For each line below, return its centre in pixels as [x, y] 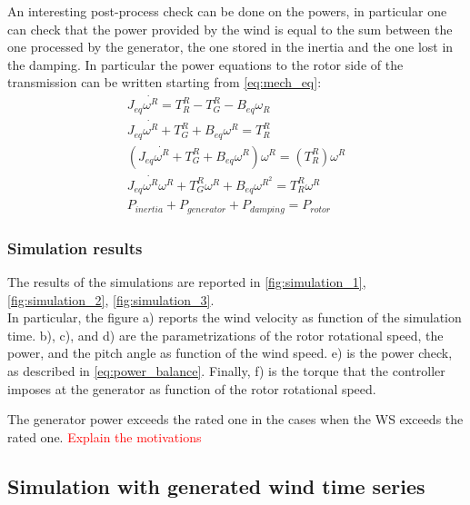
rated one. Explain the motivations [105, 436]
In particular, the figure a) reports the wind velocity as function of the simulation [235, 317]
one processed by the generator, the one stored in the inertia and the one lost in [230, 47]
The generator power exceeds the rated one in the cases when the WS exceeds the [235, 419]
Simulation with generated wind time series [216, 485]
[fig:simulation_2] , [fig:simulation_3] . [111, 299]
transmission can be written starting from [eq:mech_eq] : [165, 82]
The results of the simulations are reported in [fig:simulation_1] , [187, 282]
